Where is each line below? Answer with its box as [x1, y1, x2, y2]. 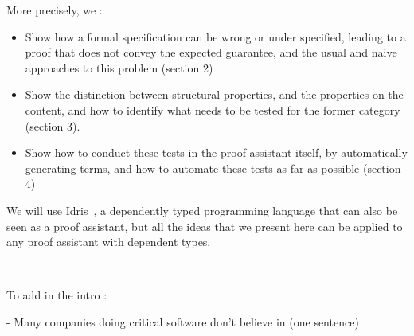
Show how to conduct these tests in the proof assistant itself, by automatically [25, 144, 408, 161]
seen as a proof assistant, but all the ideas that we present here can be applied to [6, 217, 403, 234]
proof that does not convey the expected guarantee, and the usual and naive [25, 44, 397, 61]
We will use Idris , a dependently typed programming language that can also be [6, 201, 398, 218]
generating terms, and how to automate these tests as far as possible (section [25, 159, 401, 176]
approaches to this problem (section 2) [25, 59, 213, 76]
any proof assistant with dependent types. [6, 233, 211, 250]
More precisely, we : [6, 2, 103, 18]
